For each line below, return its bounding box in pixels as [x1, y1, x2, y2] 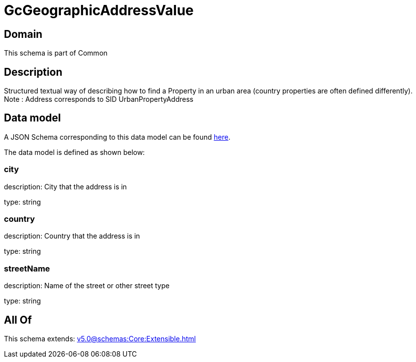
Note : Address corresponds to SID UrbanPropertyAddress [4, 95, 194, 104]
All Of [4, 313, 32, 326]
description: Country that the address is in [4, 232, 140, 241]
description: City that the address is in [4, 182, 127, 191]
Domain [4, 28, 43, 40]
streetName [4, 263, 50, 273]
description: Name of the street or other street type [4, 281, 170, 290]
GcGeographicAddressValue [4, 2, 194, 19]
